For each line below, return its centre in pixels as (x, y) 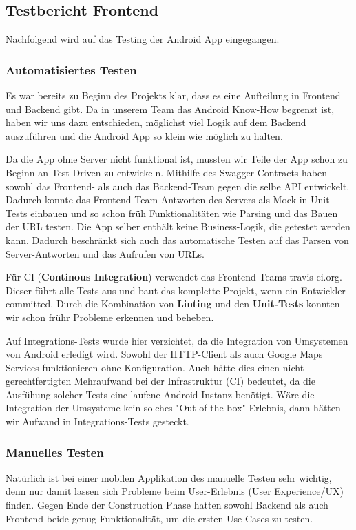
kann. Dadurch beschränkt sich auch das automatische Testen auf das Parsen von (177, 239)
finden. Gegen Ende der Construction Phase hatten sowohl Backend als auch (167, 505)
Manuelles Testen (55, 452)
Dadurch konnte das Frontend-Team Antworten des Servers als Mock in (157, 200)
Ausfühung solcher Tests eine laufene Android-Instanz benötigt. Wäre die (160, 394)
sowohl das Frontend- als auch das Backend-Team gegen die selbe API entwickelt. (178, 186)
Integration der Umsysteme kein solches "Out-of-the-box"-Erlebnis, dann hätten (173, 408)
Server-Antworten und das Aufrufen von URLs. (105, 253)
